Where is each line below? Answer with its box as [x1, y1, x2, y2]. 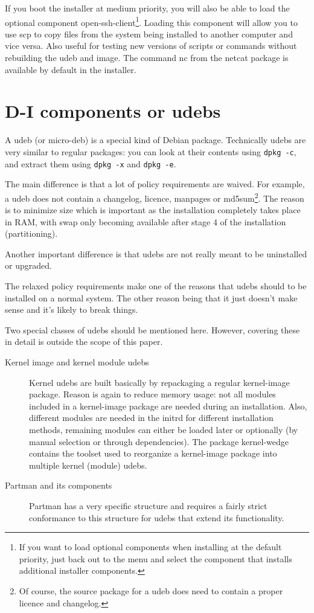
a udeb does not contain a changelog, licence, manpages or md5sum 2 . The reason [5, 190, 304, 204]
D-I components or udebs [5, 98, 221, 123]
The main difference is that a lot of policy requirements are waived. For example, [5, 178, 305, 190]
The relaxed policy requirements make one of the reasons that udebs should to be [5, 280, 307, 292]
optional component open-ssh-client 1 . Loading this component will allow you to [5, 14, 298, 28]
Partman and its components [5, 479, 112, 492]
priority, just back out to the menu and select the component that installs [19, 552, 292, 565]
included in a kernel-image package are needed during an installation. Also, [29, 399, 307, 412]
